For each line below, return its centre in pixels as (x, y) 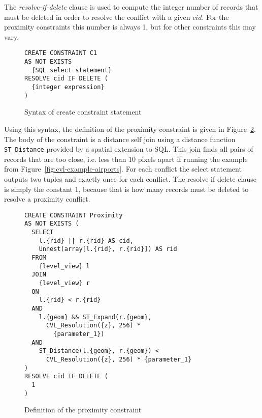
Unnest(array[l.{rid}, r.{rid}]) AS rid (108, 249)
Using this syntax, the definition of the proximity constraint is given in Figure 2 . (130, 129)
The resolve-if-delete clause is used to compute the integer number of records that (131, 7)
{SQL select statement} (72, 70)
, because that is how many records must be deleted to (163, 189)
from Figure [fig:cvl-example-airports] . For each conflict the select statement (123, 169)
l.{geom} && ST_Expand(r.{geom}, (95, 317)
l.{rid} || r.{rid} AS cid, (86, 241)
